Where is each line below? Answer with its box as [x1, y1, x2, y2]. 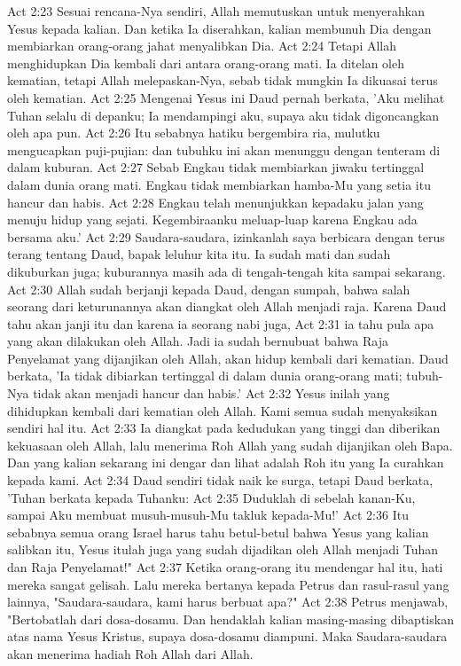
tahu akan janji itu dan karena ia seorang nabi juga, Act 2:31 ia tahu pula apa [7, 314, 434, 333]
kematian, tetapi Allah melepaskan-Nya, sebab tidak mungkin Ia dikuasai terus [7, 71, 438, 90]
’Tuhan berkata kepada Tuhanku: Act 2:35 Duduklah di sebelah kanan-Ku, [7, 488, 416, 506]
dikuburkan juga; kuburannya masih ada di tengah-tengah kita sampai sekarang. [7, 262, 446, 280]
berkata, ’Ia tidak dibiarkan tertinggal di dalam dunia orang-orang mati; [7, 366, 402, 385]
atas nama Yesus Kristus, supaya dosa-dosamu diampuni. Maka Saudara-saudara [7, 627, 448, 646]
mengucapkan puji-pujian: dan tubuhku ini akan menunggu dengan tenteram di [7, 140, 441, 159]
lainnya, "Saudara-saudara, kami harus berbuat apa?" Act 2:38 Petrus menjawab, [7, 592, 449, 611]
